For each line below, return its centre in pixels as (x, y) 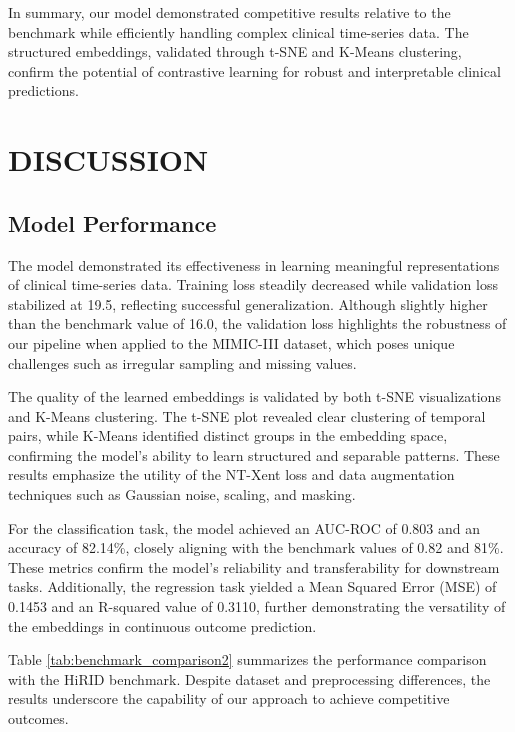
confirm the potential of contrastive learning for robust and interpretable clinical (254, 70)
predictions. (43, 90)
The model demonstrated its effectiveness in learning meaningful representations (254, 264)
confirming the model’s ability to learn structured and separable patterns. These (254, 454)
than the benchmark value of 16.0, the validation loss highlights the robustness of (257, 323)
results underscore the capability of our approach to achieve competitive (229, 698)
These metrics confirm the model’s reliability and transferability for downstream (254, 566)
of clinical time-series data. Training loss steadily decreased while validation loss (253, 284)
